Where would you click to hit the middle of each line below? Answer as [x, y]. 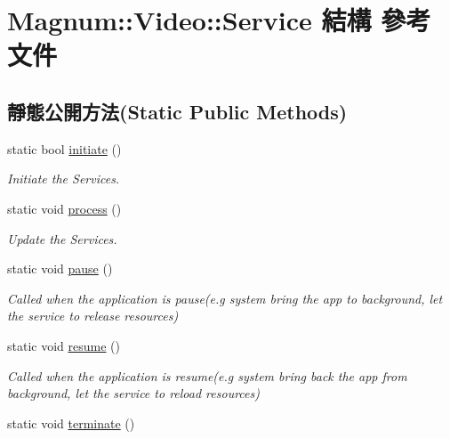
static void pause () [60, 268]
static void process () [64, 208]
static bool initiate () [64, 148]
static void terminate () [71, 423]
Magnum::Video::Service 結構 [189, 20]
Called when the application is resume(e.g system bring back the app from [207, 375]
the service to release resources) [93, 316]
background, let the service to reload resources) [133, 393]
